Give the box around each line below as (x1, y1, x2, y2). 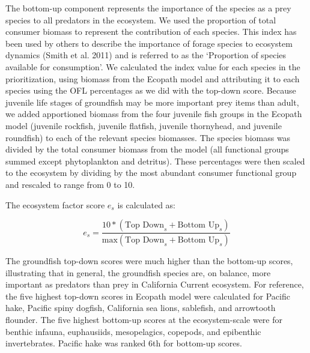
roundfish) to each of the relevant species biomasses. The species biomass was (5, 131, 291, 143)
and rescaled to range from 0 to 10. (5, 178, 135, 190)
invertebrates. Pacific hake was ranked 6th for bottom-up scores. (5, 337, 242, 349)
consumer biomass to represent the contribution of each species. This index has (5, 25, 297, 38)
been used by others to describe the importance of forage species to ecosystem (5, 37, 293, 49)
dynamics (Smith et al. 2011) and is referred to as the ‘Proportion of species (5, 49, 287, 61)
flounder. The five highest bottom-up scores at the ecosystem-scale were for (5, 313, 282, 325)
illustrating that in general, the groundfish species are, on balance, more (5, 266, 271, 279)
